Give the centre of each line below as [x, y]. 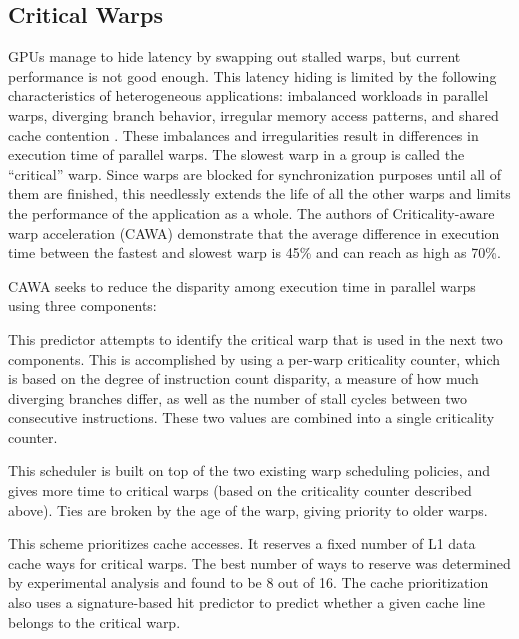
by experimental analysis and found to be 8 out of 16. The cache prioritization [248, 582]
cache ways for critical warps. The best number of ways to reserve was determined [259, 562]
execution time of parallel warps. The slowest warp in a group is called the [236, 154]
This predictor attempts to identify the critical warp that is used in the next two [255, 338]
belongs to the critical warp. [94, 621]
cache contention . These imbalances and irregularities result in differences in [243, 134]
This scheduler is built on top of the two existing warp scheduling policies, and [249, 470]
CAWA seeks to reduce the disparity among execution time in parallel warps [242, 285]
